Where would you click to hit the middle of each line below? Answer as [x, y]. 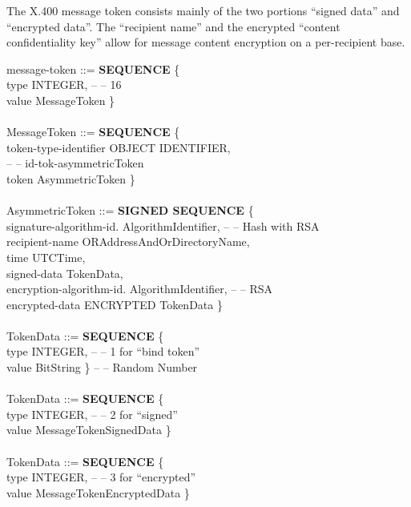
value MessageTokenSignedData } [89, 430]
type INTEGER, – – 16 [64, 84]
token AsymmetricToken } [71, 178]
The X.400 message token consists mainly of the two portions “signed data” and [203, 10]
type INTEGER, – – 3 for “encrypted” [101, 477]
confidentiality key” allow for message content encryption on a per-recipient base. [206, 42]
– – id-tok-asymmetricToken [75, 163]
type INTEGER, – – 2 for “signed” [92, 414]
